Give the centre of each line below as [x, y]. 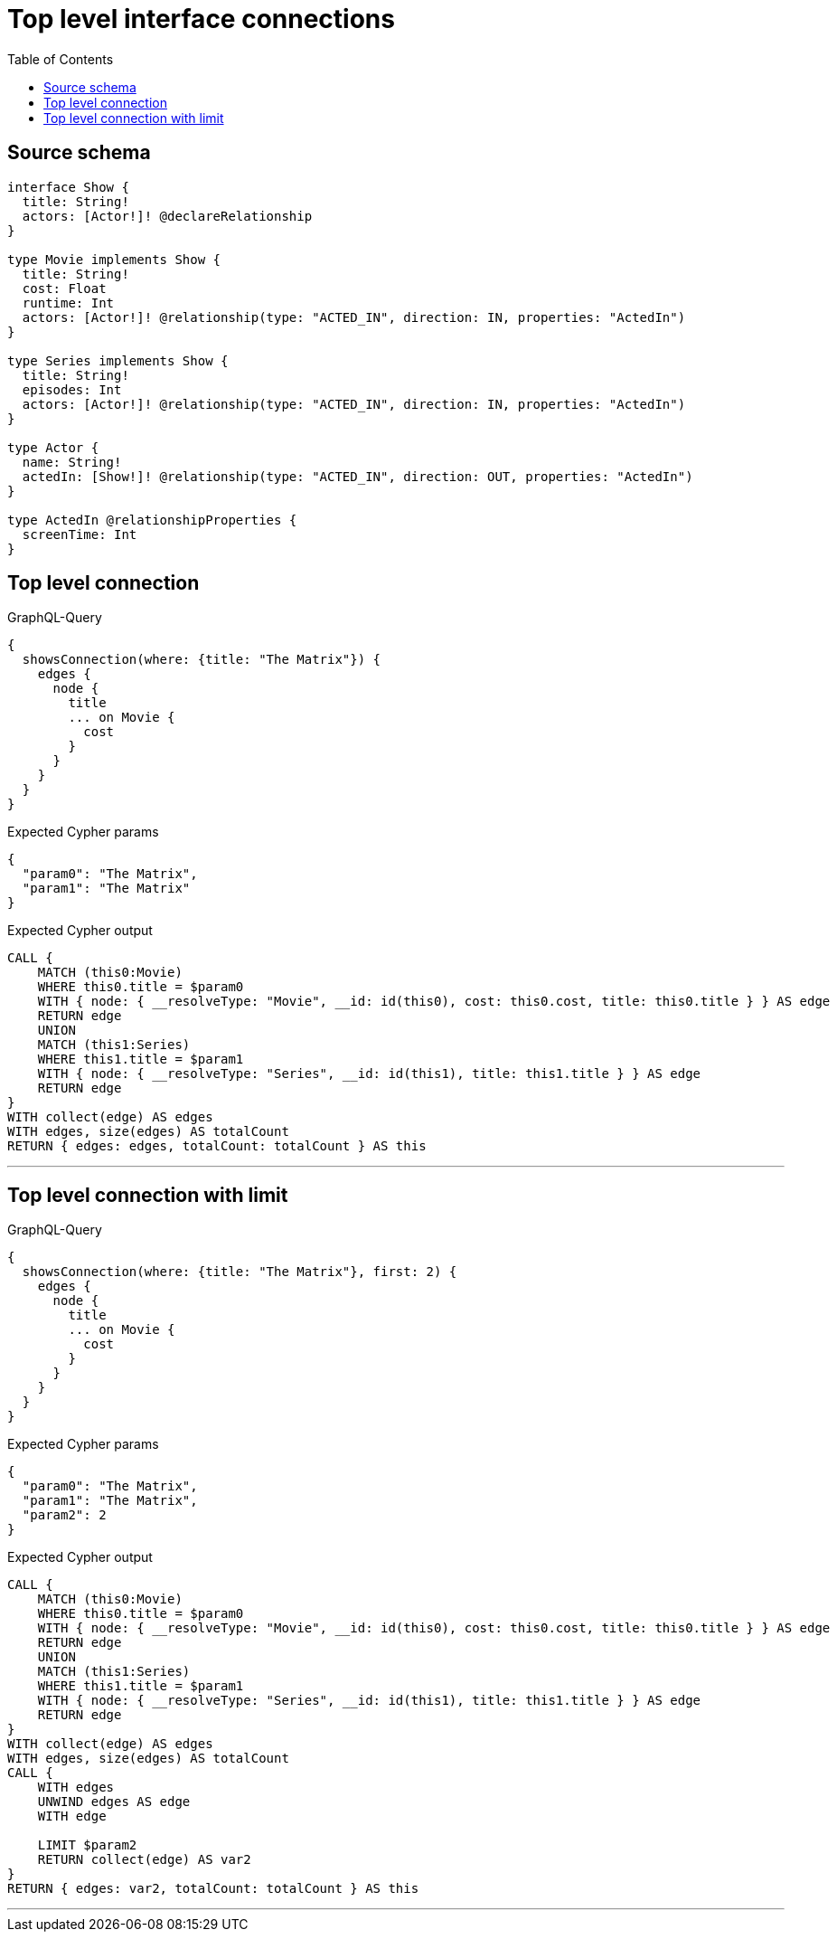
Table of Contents [61, 59]
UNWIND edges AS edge [114, 1802]
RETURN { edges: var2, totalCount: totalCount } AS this [213, 1889]
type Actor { [53, 447]
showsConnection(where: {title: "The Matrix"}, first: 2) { [240, 1272]
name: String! [72, 462]
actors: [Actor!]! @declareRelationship [167, 216]
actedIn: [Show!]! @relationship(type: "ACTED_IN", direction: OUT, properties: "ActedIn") [357, 476]
